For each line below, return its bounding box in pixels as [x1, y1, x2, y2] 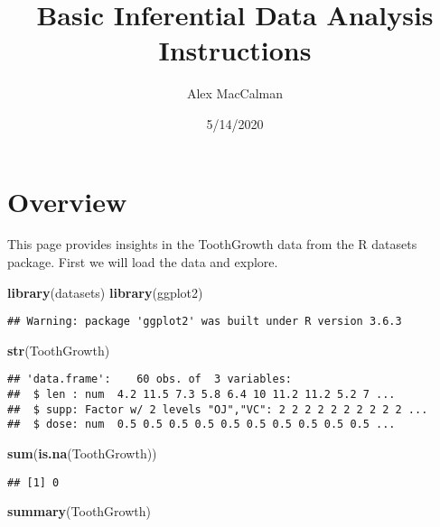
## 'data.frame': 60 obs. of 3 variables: [7, 373, 292, 386]
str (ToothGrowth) [7, 340, 110, 359]
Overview [7, 182, 127, 219]
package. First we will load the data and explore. [7, 253, 278, 272]
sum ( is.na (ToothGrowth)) [7, 444, 157, 463]
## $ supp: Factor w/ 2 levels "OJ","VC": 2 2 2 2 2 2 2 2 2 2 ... [7, 402, 428, 416]
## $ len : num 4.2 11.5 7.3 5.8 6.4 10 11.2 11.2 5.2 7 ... [7, 388, 396, 402]
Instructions [158, 32, 312, 69]
